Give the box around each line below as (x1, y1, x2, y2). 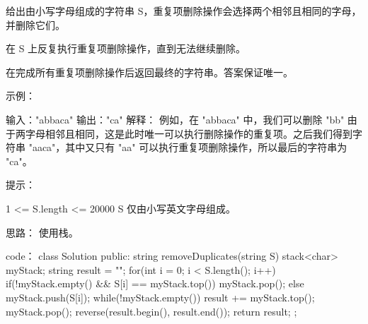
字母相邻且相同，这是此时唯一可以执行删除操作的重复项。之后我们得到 (25, 126, 352, 140)
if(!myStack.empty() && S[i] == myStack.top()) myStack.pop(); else (6, 276, 304, 291)
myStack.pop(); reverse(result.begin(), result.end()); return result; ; (6, 304, 297, 318)
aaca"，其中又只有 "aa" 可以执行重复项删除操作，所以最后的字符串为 (32, 140, 347, 155)
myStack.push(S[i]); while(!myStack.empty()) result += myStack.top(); (6, 289, 315, 304)
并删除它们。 (6, 17, 65, 32)
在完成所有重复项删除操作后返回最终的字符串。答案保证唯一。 (6, 64, 293, 79)
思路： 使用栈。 (6, 224, 79, 239)
